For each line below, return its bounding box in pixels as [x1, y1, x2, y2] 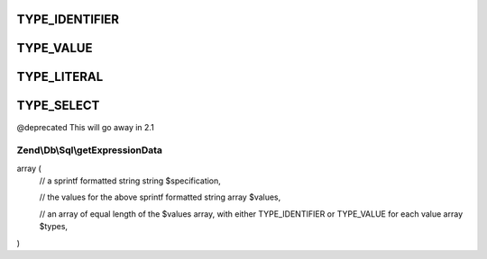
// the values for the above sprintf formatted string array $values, [39, 192, 281, 202]
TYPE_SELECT [16, 98, 100, 113]
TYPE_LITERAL [16, 69, 104, 85]
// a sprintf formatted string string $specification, [39, 175, 221, 186]
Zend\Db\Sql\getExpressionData [16, 144, 162, 156]
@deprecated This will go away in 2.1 [16, 121, 155, 132]
